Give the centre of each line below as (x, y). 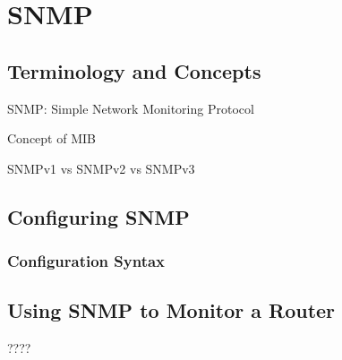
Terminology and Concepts (134, 70)
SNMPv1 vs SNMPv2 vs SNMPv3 (101, 168)
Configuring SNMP (98, 216)
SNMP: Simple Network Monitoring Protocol (131, 108)
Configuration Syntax (86, 261)
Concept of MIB (51, 138)
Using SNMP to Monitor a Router (171, 310)
